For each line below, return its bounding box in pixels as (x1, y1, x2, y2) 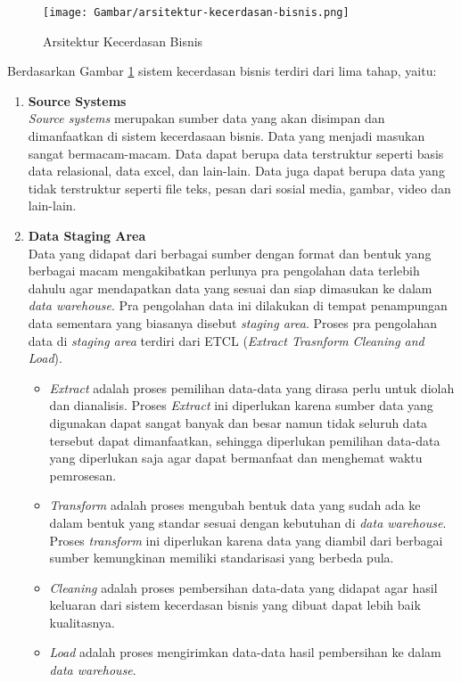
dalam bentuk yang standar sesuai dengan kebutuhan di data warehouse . (49, 513, 447, 531)
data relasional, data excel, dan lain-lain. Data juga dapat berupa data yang (28, 161, 445, 180)
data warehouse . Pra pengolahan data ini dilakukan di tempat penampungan (28, 296, 448, 315)
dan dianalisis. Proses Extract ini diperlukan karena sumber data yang (49, 396, 433, 415)
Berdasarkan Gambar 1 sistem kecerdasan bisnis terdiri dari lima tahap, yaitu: (7, 62, 437, 80)
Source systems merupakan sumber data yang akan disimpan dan (28, 109, 385, 127)
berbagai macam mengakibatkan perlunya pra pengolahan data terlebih (28, 261, 420, 280)
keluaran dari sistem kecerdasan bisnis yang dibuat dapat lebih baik (49, 596, 421, 614)
